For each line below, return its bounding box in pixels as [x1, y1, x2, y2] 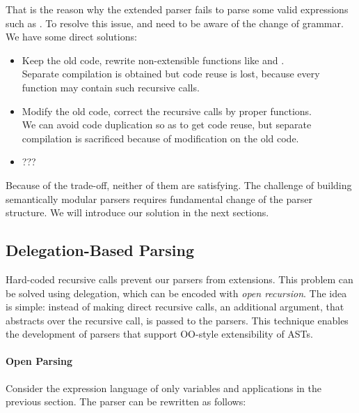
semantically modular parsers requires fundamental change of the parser [6, 191, 312, 206]
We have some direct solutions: [6, 29, 137, 44]
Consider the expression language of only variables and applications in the [6, 380, 321, 395]
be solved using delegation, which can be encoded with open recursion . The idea [6, 285, 347, 300]
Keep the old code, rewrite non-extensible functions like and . [22, 52, 285, 67]
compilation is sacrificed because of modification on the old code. [22, 130, 299, 145]
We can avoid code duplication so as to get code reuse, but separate [22, 117, 312, 132]
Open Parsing [6, 354, 73, 368]
